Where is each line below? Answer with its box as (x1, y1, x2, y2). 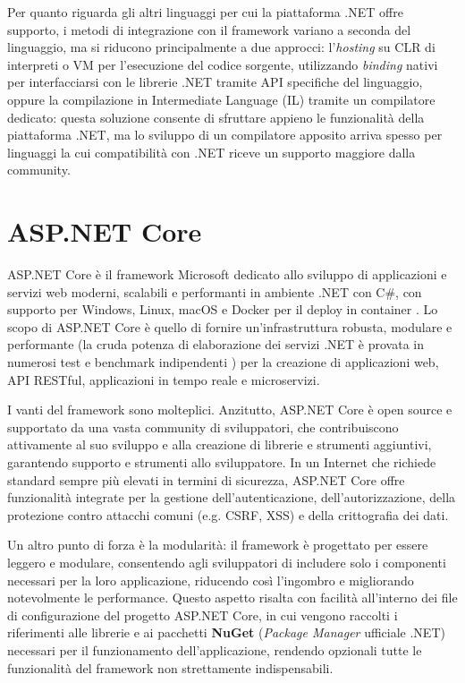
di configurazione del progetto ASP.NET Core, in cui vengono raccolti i (7, 605, 398, 624)
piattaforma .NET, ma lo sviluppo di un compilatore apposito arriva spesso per (7, 125, 443, 144)
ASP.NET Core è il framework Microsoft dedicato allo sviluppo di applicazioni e (7, 265, 447, 284)
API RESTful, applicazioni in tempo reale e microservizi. (7, 370, 320, 388)
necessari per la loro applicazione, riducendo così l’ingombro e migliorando (7, 570, 414, 589)
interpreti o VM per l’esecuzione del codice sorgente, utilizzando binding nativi (7, 55, 438, 73)
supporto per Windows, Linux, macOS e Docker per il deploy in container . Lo (7, 300, 438, 319)
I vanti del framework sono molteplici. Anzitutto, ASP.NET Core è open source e (7, 400, 452, 419)
